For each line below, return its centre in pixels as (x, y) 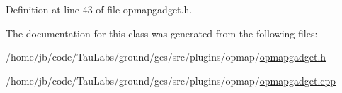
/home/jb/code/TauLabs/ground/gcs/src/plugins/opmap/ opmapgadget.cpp (171, 80)
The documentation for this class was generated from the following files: (162, 33)
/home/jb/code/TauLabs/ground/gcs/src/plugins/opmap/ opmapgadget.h (166, 57)
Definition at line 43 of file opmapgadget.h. (99, 9)
